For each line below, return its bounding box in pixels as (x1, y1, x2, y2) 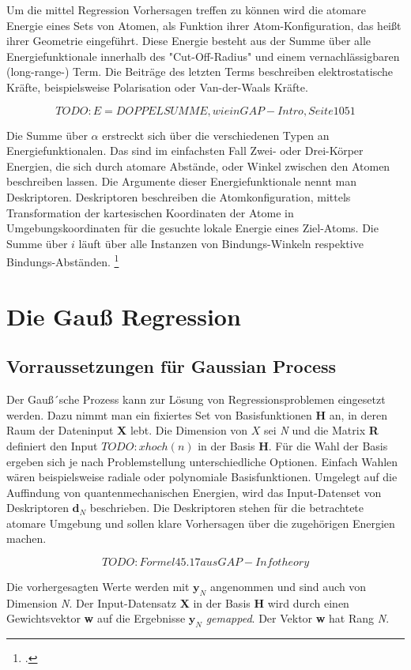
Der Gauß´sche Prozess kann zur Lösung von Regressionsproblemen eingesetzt (6, 391, 386, 408)
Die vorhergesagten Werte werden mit (6, 578, 190, 595)
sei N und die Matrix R (264, 422, 379, 439)
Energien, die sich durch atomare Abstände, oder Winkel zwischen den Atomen (6, 157, 390, 174)
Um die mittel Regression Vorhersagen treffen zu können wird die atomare (6, 2, 366, 17)
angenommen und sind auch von (209, 578, 367, 595)
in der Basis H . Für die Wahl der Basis (198, 437, 388, 454)
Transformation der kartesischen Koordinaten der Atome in (6, 204, 294, 220)
